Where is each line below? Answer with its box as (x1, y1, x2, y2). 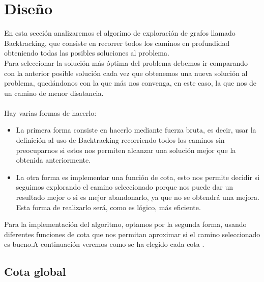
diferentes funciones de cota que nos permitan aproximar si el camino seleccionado (4, 228, 260, 239)
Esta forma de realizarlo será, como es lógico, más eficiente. (16, 201, 201, 212)
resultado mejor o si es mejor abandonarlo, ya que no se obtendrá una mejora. (16, 192, 259, 202)
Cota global (4, 264, 66, 279)
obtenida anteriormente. (16, 155, 91, 165)
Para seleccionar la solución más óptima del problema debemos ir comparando (4, 57, 248, 68)
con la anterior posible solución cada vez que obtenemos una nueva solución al (4, 67, 248, 78)
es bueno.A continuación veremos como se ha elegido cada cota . (4, 239, 204, 249)
